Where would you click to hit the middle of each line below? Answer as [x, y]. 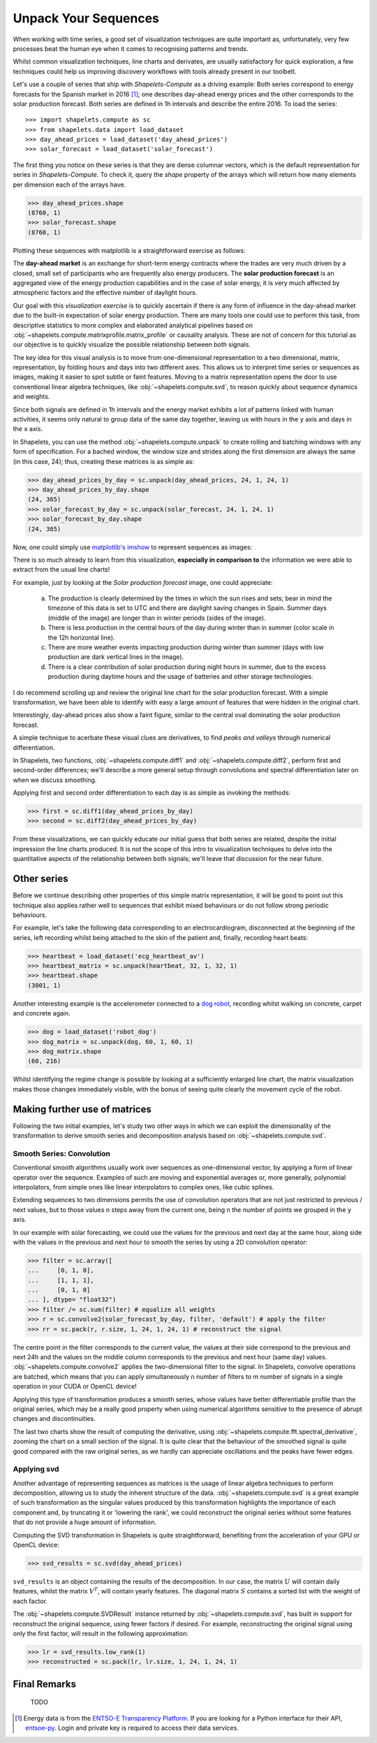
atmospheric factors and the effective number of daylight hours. [105, 293]
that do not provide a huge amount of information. [85, 1522]
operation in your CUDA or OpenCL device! [75, 1387]
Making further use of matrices [82, 1109]
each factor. [30, 1601]
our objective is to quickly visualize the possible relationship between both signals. [132, 345]
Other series [40, 879]
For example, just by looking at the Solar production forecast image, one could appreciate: [143, 582]
